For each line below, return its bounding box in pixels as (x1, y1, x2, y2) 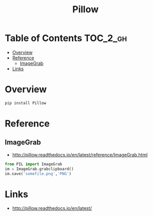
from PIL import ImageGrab (5, 161, 62, 167)
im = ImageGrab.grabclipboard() (5, 166, 74, 171)
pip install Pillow (5, 100, 47, 105)
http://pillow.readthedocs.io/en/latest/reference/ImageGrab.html (12, 152, 148, 158)
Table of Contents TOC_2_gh (5, 32, 127, 44)
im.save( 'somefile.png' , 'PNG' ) (5, 171, 72, 176)
